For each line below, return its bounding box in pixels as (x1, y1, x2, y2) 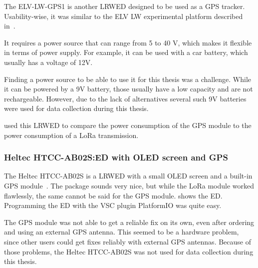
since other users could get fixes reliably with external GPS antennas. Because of (4, 236, 251, 246)
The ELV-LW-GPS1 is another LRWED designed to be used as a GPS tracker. (4, 1, 245, 11)
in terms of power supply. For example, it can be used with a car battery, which (4, 47, 248, 57)
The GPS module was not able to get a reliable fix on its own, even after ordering (4, 216, 255, 227)
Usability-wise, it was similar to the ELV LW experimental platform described (4, 10, 243, 21)
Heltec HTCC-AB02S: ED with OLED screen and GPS (4, 151, 228, 163)
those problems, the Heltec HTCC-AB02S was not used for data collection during (4, 246, 254, 256)
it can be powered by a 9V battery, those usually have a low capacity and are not (4, 83, 253, 94)
